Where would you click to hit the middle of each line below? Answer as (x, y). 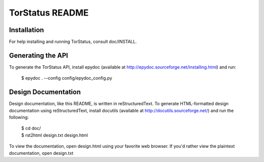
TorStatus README (49, 13)
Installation (26, 30)
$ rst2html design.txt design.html (55, 135)
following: (19, 117)
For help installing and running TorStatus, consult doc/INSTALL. (73, 42)
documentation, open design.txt (41, 153)
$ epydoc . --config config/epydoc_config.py (67, 78)
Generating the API (39, 55)
